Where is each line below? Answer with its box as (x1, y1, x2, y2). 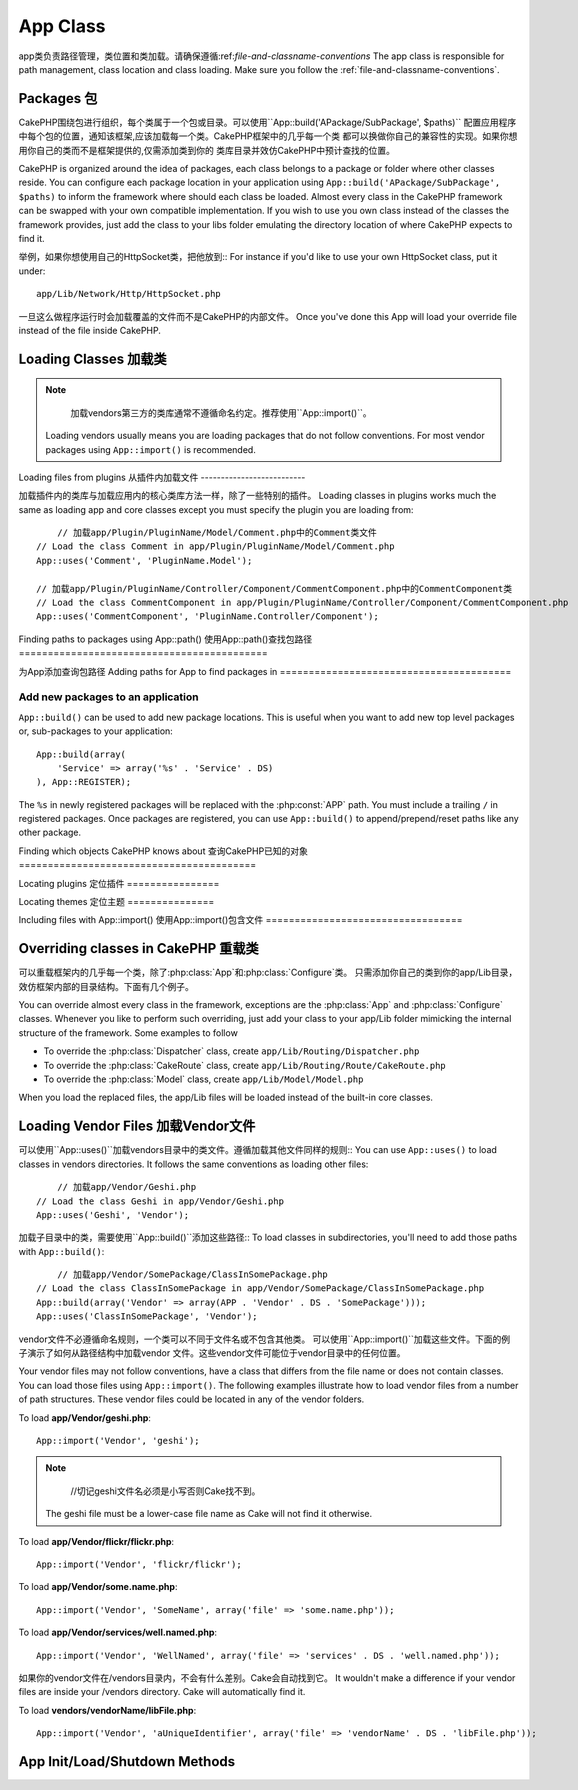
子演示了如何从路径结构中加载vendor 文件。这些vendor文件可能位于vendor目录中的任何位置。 (18, 1347, 406, 1359)
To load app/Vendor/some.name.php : (18, 1581, 178, 1593)
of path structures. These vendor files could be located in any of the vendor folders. (18, 1393, 365, 1405)
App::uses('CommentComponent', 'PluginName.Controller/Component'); (36, 611, 379, 622)
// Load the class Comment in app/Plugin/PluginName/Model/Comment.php (36, 541, 395, 552)
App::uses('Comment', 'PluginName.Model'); (36, 555, 253, 566)
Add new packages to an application (18, 690, 199, 704)
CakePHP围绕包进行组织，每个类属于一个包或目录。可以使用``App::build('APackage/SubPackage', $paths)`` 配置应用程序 (18, 116, 517, 128)
